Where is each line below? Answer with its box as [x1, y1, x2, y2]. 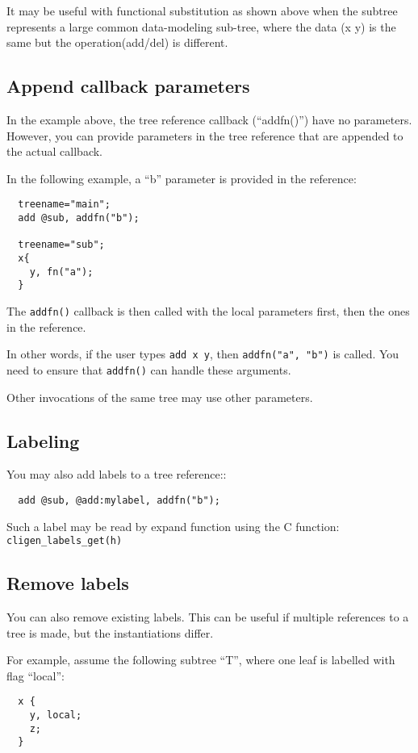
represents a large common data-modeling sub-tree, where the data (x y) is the [6, 18, 396, 35]
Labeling [6, 428, 80, 453]
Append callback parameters [6, 73, 250, 98]
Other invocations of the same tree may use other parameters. [6, 388, 313, 405]
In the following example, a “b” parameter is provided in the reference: [6, 169, 357, 186]
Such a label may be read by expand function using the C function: [6, 517, 340, 534]
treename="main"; [18, 199, 111, 211]
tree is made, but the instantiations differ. [6, 624, 214, 641]
